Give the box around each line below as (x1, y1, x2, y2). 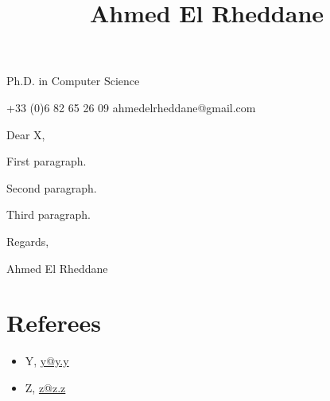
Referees (6, 306, 102, 339)
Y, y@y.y (25, 352, 69, 369)
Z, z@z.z (25, 379, 66, 395)
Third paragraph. (6, 206, 91, 223)
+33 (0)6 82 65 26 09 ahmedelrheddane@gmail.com (6, 99, 256, 115)
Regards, (6, 232, 49, 249)
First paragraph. (6, 153, 87, 169)
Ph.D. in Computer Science (6, 72, 140, 89)
